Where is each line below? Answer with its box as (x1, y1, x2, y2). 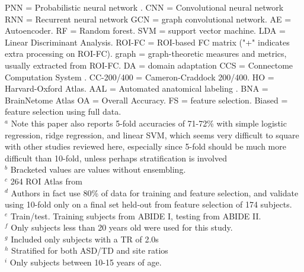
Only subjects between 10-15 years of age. (9, 256, 162, 268)
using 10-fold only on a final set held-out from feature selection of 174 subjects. (5, 198, 292, 211)
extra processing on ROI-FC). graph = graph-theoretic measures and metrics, (5, 47, 287, 60)
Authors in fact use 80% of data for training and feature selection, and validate (11, 186, 299, 199)
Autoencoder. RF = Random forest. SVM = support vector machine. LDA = (5, 24, 286, 37)
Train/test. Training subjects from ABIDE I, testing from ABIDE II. (11, 209, 261, 222)
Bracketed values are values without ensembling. (10, 163, 186, 176)
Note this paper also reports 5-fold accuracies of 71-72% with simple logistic (11, 116, 287, 129)
